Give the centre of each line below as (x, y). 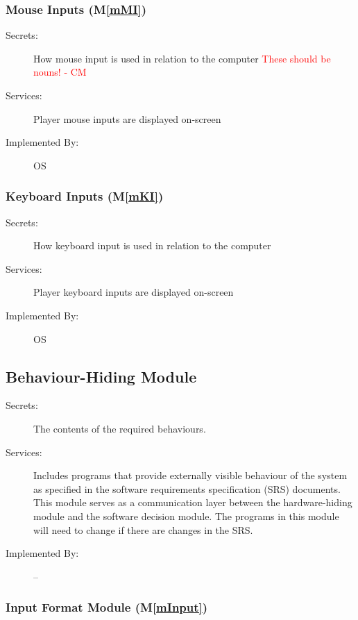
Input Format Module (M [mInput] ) (107, 607)
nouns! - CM (60, 72)
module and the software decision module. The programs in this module (186, 516)
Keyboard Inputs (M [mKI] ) (85, 196)
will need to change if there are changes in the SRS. (143, 529)
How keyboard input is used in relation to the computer (152, 245)
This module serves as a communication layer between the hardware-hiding (193, 502)
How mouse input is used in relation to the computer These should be (182, 58)
